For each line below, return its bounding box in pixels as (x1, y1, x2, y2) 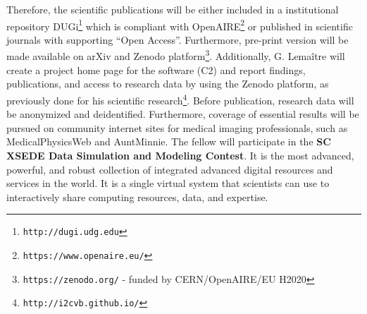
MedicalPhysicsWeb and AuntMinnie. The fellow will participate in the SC (6, 134, 331, 149)
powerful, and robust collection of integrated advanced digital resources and (6, 162, 333, 176)
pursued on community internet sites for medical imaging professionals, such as (6, 120, 348, 135)
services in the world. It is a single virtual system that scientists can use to (6, 176, 330, 191)
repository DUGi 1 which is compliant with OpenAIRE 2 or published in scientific (6, 16, 353, 33)
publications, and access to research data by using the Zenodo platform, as (6, 76, 329, 91)
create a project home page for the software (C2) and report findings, (6, 62, 306, 77)
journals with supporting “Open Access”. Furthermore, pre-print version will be (6, 32, 349, 47)
